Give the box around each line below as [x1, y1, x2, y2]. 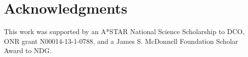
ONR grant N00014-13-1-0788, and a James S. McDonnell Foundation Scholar [4, 36, 238, 46]
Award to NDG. [4, 45, 52, 56]
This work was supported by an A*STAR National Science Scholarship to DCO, [4, 26, 245, 37]
